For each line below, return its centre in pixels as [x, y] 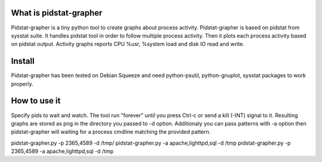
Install [23, 61]
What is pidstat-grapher [57, 13]
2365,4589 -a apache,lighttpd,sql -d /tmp [62, 151]
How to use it [36, 101]
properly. [22, 84]
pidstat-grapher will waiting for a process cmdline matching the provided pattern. [111, 132]
